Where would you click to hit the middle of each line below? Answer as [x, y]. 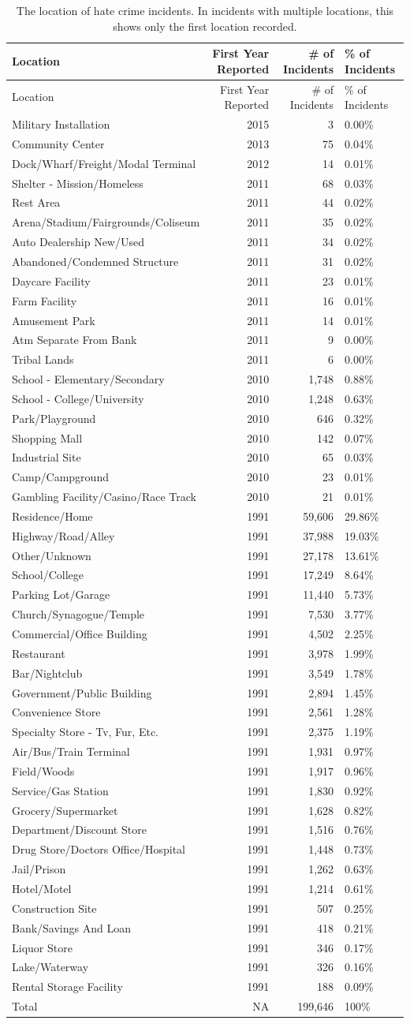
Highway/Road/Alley [63, 535]
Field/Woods [43, 770]
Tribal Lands [43, 359]
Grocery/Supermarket [65, 810]
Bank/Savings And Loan [71, 927]
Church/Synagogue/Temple [78, 614]
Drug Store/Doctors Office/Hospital [99, 849]
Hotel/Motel [42, 888]
